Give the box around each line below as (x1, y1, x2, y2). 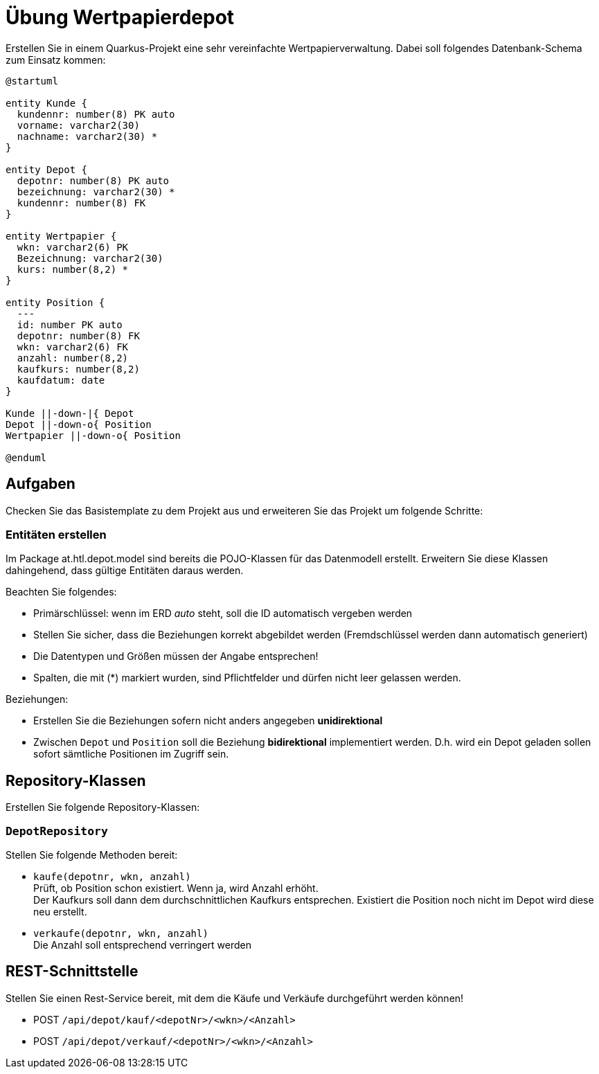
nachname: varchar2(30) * (17, 130, 158, 142)
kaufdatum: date (17, 374, 105, 386)
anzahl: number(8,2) (17, 352, 129, 364)
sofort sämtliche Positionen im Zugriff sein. (33, 748, 229, 760)
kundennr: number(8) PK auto (17, 108, 175, 120)
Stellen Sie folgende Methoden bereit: (6, 848, 178, 861)
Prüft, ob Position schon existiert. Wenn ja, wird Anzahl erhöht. (33, 881, 319, 894)
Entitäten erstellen (6, 527, 107, 542)
